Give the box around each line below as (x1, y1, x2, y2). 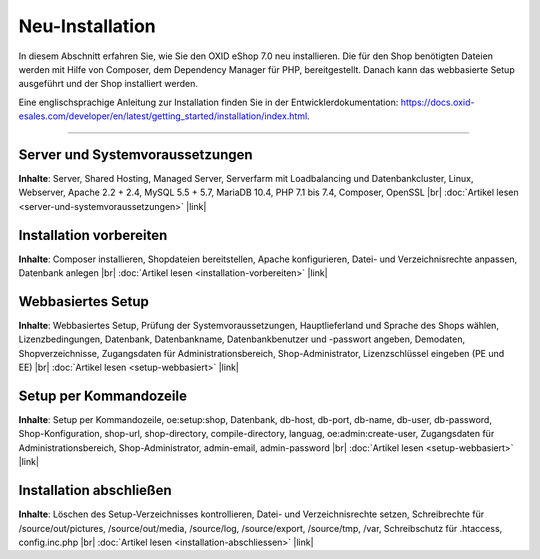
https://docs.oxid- (400, 96, 475, 108)
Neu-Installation (18, 15, 157, 37)
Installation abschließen (18, 482, 172, 499)
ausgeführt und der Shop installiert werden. (18, 78, 199, 90)
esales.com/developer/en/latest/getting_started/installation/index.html (18, 110, 308, 122)
